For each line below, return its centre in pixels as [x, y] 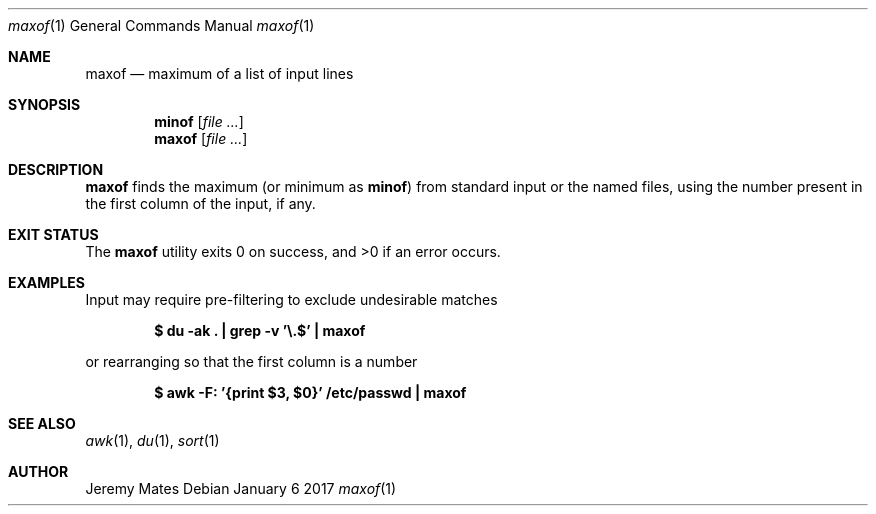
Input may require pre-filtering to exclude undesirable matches [291, 299]
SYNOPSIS [44, 104]
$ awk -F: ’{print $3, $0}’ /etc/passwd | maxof [310, 392]
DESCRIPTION [56, 169]
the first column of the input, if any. [200, 203]
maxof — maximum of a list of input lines [219, 73]
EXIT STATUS [53, 234]
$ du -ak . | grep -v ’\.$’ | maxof [260, 330]
